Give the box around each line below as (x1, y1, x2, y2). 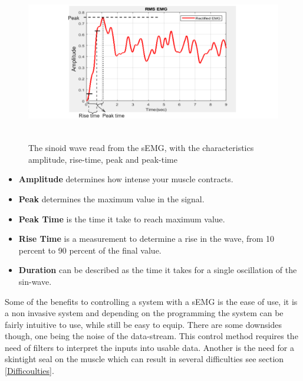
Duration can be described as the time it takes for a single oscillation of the (18, 264, 297, 276)
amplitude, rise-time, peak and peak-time (28, 153, 177, 165)
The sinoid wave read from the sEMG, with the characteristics (28, 142, 254, 154)
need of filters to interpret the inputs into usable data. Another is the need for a (5, 341, 294, 353)
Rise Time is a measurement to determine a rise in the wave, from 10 (18, 232, 275, 245)
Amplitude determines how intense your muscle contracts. (18, 173, 233, 185)
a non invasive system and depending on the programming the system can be (5, 307, 284, 319)
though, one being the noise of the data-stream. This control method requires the (5, 330, 298, 342)
